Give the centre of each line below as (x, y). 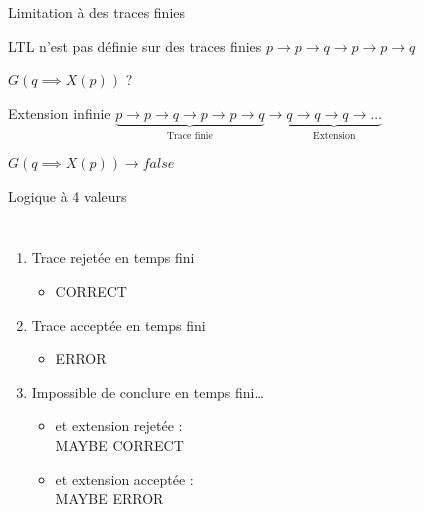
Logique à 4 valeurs (67, 195)
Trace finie (189, 135)
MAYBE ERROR (109, 498)
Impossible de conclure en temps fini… (147, 391)
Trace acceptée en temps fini (118, 324)
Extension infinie (59, 112)
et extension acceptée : (124, 478)
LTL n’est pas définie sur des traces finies (135, 45)
